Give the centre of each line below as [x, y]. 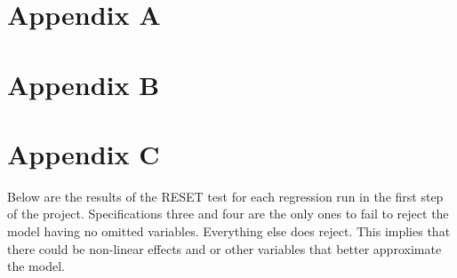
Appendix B [84, 84]
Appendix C [84, 153]
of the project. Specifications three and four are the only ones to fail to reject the [228, 214]
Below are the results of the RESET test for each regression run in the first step [225, 196]
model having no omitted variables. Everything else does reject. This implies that [229, 231]
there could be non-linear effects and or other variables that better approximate [224, 248]
